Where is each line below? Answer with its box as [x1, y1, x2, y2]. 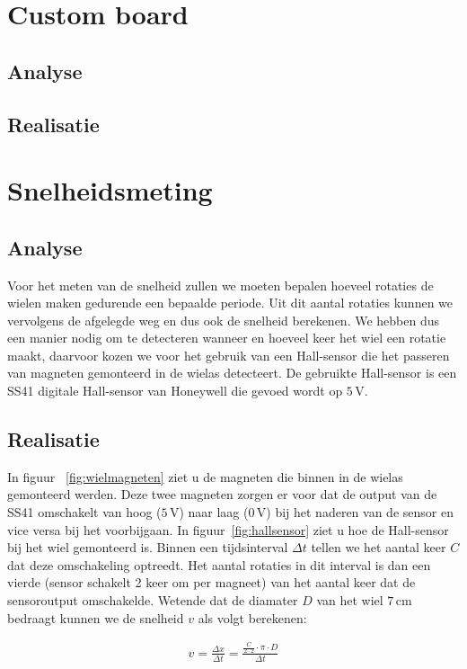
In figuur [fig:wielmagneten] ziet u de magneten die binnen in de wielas [7, 467, 403, 486]
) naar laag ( [179, 503, 249, 522]
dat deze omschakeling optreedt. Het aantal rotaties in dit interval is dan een [7, 555, 431, 574]
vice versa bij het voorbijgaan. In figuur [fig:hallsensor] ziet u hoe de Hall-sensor [7, 520, 449, 539]
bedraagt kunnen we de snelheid [7, 608, 184, 627]
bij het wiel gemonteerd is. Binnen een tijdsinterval [7, 538, 288, 557]
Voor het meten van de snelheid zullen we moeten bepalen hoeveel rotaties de [7, 275, 434, 294]
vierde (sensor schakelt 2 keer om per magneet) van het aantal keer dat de [7, 573, 416, 592]
